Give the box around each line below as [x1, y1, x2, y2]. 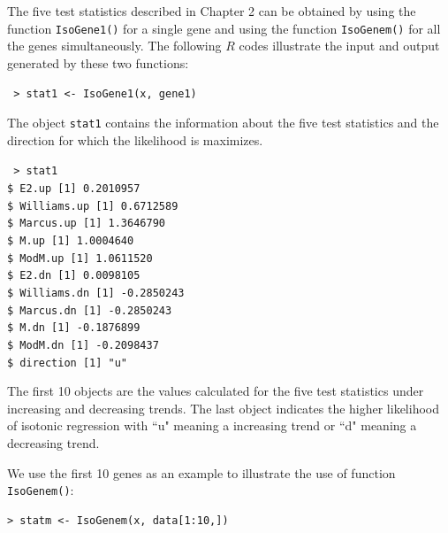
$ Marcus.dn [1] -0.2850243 [7, 304, 172, 317]
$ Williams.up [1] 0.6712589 [7, 199, 178, 212]
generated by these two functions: [7, 53, 189, 72]
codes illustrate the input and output [239, 36, 440, 55]
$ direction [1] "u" [7, 356, 128, 369]
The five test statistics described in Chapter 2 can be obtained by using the [7, 2, 416, 19]
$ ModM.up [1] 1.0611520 [7, 251, 153, 265]
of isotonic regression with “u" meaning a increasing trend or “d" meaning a [7, 416, 417, 435]
